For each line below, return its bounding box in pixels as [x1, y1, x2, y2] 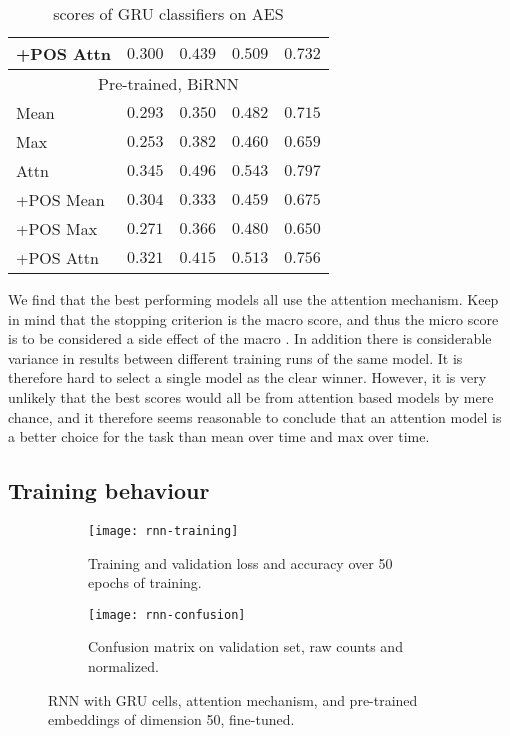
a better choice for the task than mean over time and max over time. [8, 426, 430, 447]
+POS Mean [16, 188, 105, 211]
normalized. [88, 656, 159, 677]
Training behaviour [8, 475, 210, 506]
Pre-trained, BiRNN [98, 72, 239, 95]
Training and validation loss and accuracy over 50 [88, 552, 393, 573]
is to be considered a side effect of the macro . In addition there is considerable [8, 328, 492, 349]
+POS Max [16, 217, 98, 240]
